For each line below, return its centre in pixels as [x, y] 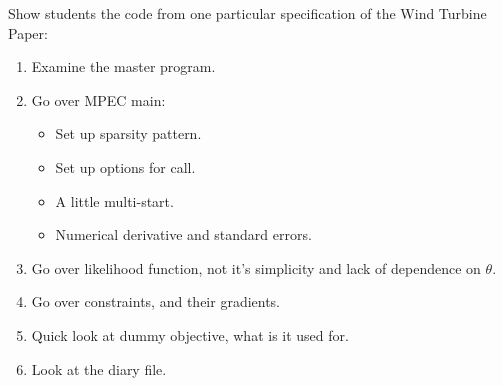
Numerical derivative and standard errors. [183, 234]
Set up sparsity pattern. [128, 133]
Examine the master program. [123, 66]
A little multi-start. [114, 200]
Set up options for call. [125, 166]
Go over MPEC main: [98, 99]
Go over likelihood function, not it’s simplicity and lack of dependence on [256, 267]
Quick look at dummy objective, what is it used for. [190, 334]
